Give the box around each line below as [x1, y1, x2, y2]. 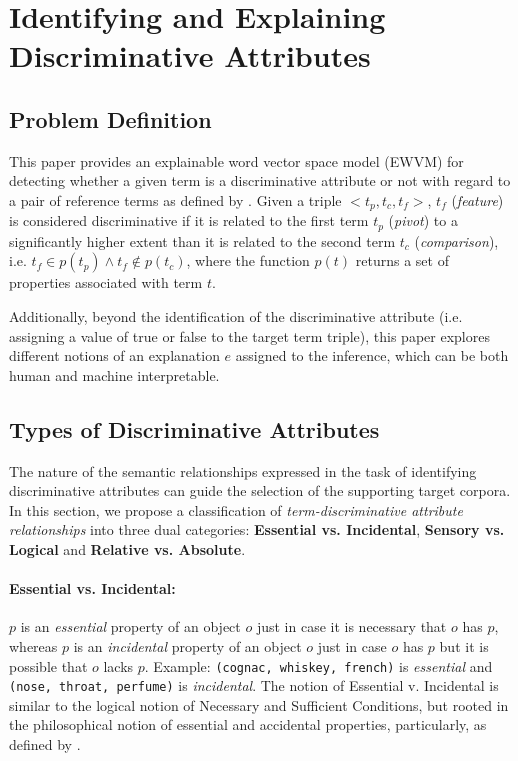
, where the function [186, 250, 310, 271]
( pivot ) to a [388, 210, 458, 231]
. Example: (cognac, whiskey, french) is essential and [144, 655, 493, 676]
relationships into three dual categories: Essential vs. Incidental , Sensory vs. [9, 519, 505, 540]
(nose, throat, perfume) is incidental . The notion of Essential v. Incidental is [9, 675, 499, 696]
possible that [9, 655, 88, 676]
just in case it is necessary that [256, 616, 447, 637]
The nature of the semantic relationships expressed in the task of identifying [9, 460, 477, 481]
